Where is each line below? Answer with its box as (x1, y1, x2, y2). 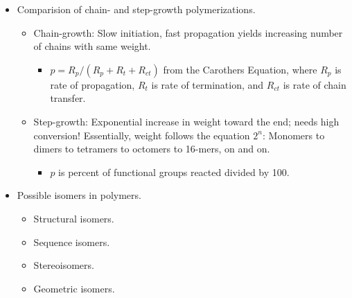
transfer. (50, 91, 86, 105)
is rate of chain (283, 77, 346, 91)
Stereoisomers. (33, 258, 94, 272)
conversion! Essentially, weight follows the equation (33, 128, 250, 142)
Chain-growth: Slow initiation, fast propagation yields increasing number (33, 25, 343, 40)
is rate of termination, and (151, 77, 264, 91)
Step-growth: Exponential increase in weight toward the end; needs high (33, 114, 340, 128)
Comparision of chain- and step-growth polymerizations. (17, 2, 256, 16)
